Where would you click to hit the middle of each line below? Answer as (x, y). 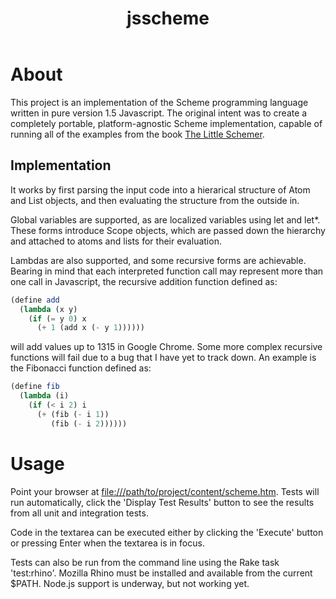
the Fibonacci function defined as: (81, 368)
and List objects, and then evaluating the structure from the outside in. (155, 200)
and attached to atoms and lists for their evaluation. (116, 241)
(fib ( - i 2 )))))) (89, 423)
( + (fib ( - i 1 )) (73, 414)
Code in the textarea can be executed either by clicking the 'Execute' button (167, 532)
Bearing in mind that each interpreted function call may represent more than (167, 271)
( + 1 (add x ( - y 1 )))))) (90, 328)
